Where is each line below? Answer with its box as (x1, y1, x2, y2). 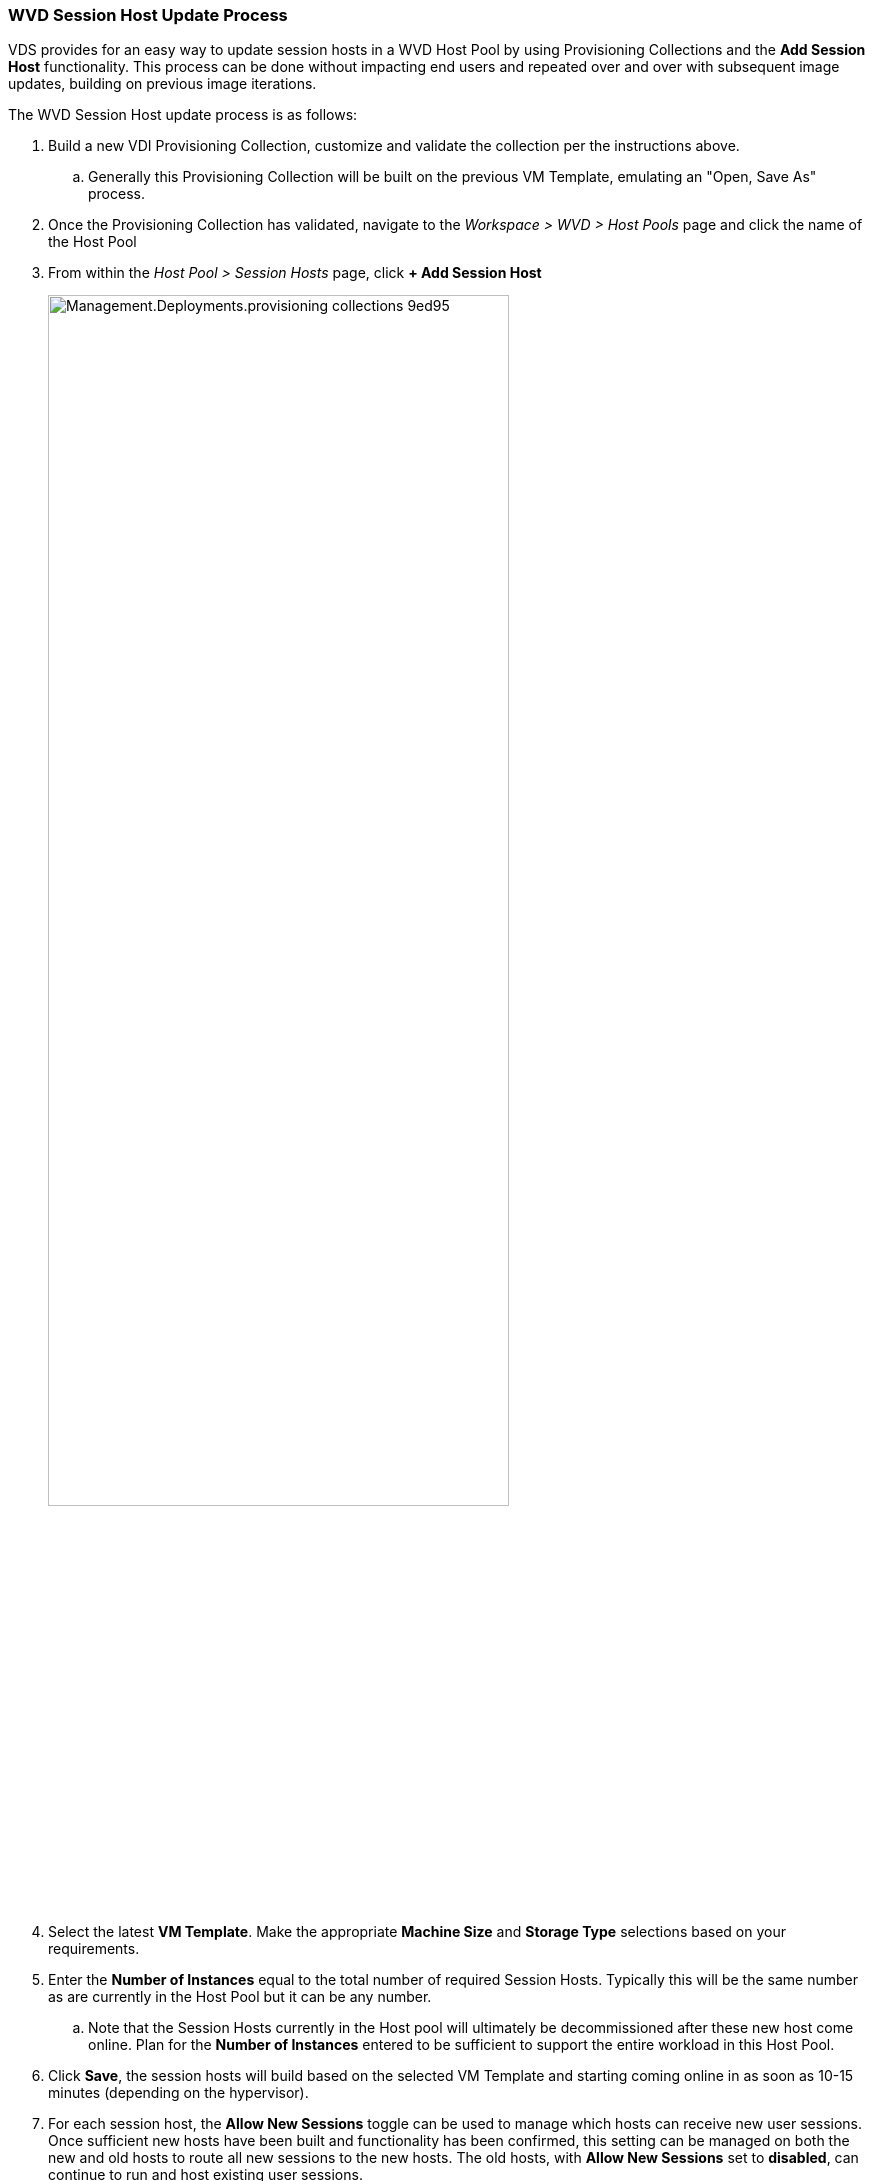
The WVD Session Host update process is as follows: (8, 106, 358, 124)
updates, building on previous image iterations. (8, 75, 317, 93)
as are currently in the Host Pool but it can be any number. (48, 1988, 432, 2006)
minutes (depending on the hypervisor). (48, 2084, 309, 2102)
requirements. (48, 1940, 140, 1958)
